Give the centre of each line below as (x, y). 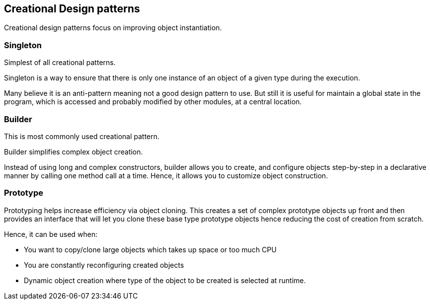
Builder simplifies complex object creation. (73, 152)
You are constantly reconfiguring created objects (104, 265)
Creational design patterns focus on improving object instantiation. (113, 28)
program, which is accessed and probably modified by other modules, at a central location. (153, 102)
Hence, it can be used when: (51, 234)
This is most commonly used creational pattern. (82, 136)
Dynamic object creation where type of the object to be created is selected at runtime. (165, 280)
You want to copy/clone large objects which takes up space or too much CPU (150, 249)
